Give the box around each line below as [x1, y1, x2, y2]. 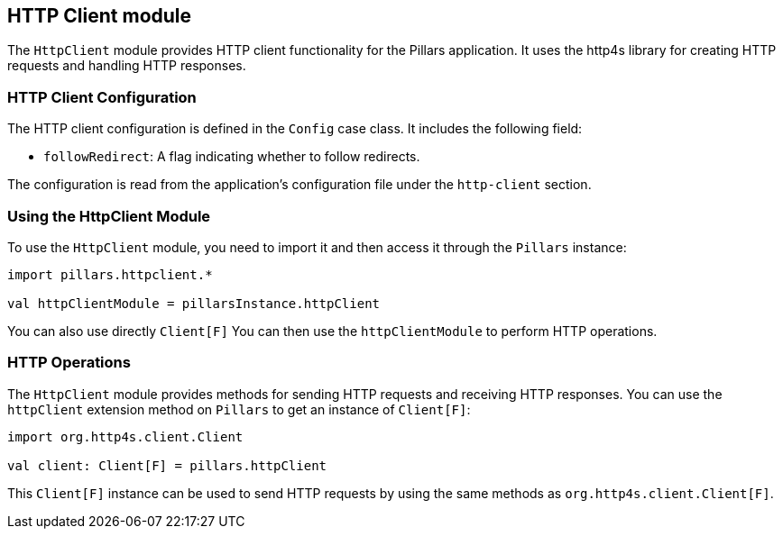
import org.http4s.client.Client [7, 429, 244, 444]
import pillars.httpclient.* [7, 267, 213, 282]
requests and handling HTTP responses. [7, 58, 246, 74]
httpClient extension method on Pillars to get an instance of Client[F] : [7, 401, 471, 417]
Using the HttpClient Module [7, 206, 211, 225]
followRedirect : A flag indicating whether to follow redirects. [43, 149, 420, 165]
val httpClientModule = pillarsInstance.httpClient [7, 295, 381, 311]
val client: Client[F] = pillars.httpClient [7, 458, 327, 473]
